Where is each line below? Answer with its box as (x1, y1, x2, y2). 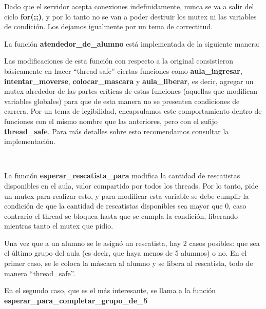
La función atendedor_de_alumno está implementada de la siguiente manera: (4, 38, 260, 49)
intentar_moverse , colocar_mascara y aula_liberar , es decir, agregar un (4, 75, 254, 86)
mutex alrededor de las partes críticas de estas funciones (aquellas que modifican (4, 86, 257, 96)
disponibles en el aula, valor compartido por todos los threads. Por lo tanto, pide (4, 180, 258, 191)
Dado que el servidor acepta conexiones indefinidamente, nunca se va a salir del (4, 1, 254, 11)
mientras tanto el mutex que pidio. (4, 220, 113, 231)
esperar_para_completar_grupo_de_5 (4, 295, 148, 305)
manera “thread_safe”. (4, 267, 75, 278)
